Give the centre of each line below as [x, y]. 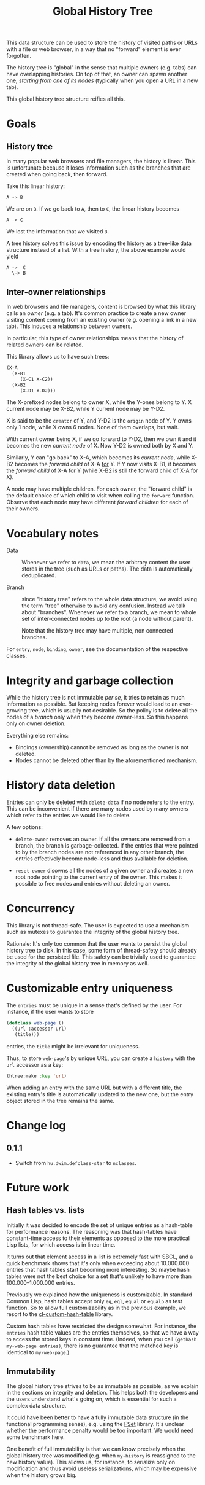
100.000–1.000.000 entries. [41, 1282]
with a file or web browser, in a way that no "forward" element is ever [94, 49]
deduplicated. [39, 575]
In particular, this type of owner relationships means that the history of [95, 338]
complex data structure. [36, 1406]
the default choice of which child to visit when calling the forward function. [100, 496]
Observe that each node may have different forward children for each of [97, 502]
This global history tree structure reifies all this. [66, 99]
